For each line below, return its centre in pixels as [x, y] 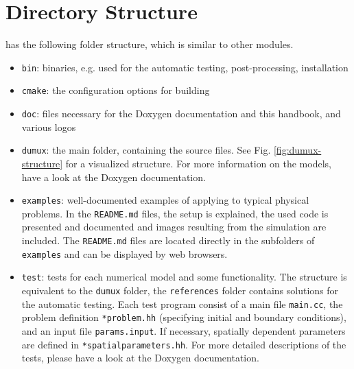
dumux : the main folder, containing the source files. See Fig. [146, 150]
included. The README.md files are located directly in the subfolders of [168, 240]
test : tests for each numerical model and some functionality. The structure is [184, 277]
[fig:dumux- [297, 150]
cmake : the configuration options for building [116, 90]
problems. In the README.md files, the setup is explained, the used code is [175, 213]
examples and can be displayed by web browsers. [125, 253]
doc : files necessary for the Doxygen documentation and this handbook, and [181, 114]
